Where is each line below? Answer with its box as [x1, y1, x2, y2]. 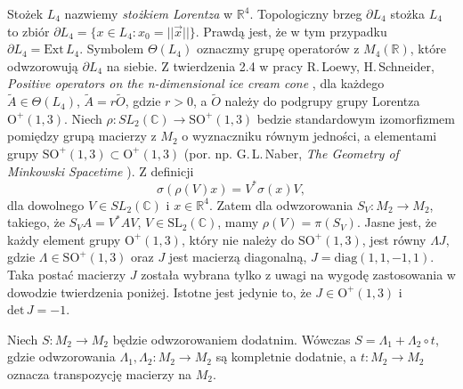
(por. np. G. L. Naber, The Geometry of [183, 143, 399, 162]
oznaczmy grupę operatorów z [196, 39, 360, 58]
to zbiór [7, 21, 50, 40]
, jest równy [361, 230, 426, 248]
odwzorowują [7, 56, 78, 75]
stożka [390, 4, 426, 22]
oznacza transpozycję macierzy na [7, 365, 192, 383]
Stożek [7, 4, 44, 22]
